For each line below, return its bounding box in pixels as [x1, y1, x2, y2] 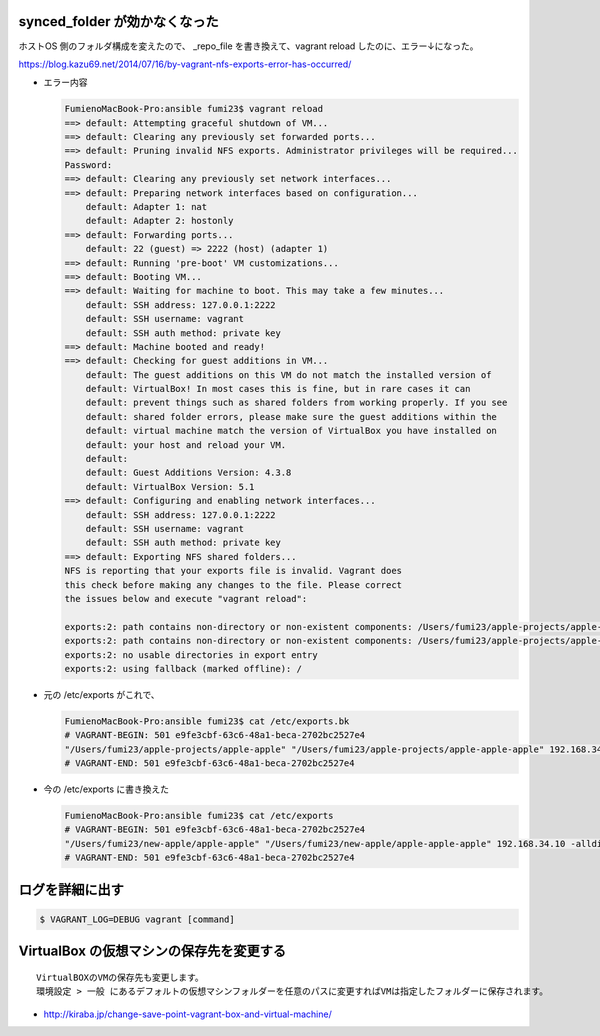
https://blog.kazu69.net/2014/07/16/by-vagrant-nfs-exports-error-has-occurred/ [18, 58, 352, 70]
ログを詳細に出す [18, 881, 124, 898]
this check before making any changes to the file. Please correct [64, 579, 403, 590]
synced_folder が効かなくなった [18, 13, 219, 30]
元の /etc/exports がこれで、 [43, 688, 160, 700]
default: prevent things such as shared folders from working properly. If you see [85, 397, 508, 409]
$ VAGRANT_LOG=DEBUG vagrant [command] [39, 913, 235, 925]
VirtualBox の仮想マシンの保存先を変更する [18, 943, 287, 960]
